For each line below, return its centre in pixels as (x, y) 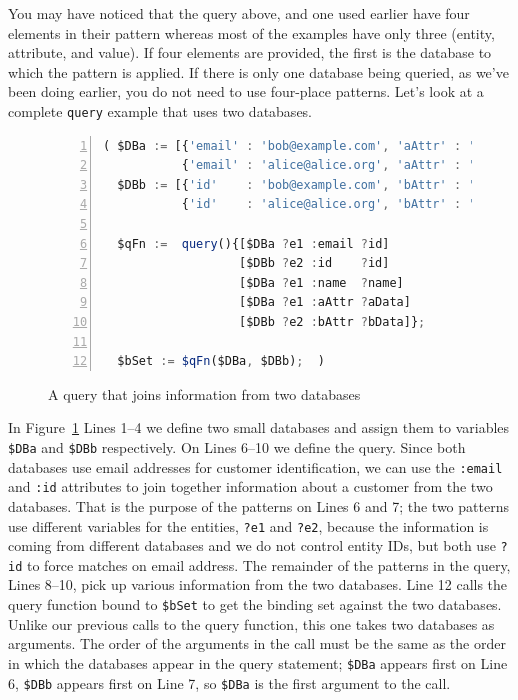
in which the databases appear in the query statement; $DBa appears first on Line (258, 662)
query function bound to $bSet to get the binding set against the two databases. (255, 604)
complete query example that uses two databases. (160, 110)
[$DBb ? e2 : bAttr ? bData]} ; (332, 321)
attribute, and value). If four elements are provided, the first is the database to (250, 52)
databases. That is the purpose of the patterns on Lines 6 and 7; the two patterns (258, 505)
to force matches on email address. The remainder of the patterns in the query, (268, 564)
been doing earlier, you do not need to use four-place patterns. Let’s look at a (246, 91)
